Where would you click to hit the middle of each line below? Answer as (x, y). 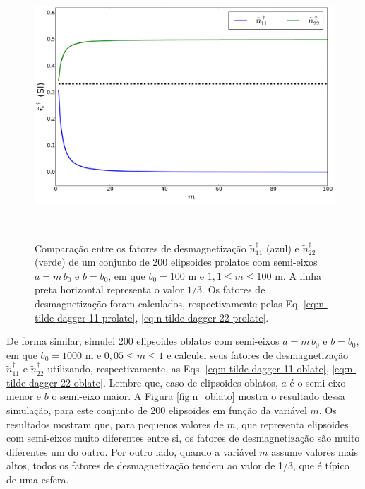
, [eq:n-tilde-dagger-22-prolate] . (202, 317)
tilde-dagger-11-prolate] (85, 317)
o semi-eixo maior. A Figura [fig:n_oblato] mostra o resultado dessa (198, 396)
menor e (24, 396)
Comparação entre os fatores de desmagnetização (140, 248)
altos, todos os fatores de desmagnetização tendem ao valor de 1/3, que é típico (178, 465)
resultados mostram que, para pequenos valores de (115, 424)
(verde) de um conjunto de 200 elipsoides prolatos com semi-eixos (176, 262)
